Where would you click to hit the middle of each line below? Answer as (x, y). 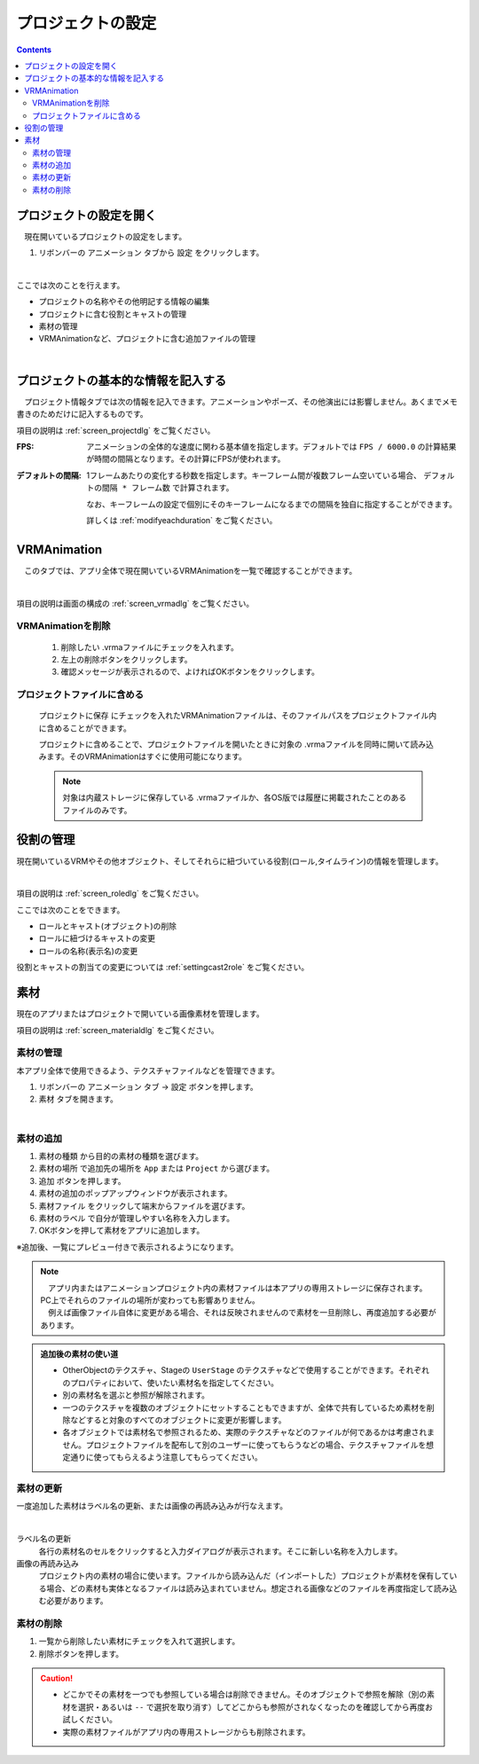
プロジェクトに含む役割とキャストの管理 (112, 314)
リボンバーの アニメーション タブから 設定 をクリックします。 (151, 253)
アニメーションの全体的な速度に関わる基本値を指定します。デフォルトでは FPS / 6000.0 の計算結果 (271, 446)
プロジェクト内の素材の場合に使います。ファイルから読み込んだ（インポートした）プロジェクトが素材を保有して (244, 1576)
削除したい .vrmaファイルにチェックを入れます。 (150, 647)
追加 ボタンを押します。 (82, 1180)
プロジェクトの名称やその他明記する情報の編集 (124, 302)
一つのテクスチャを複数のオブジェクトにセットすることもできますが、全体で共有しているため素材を (245, 1407)
